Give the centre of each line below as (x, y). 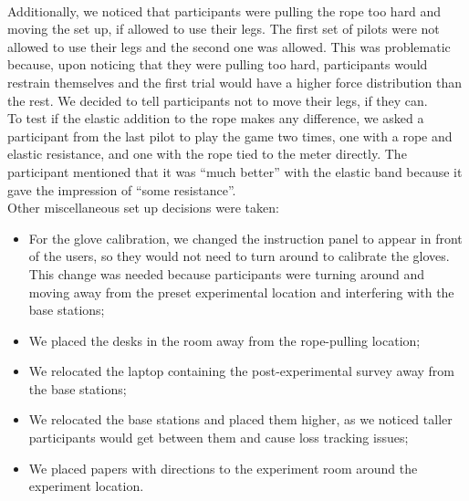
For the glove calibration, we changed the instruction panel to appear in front (245, 238)
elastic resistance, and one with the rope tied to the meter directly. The (207, 154)
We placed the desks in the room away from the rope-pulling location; (224, 340)
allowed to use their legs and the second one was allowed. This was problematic (229, 46)
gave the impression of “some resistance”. (122, 189)
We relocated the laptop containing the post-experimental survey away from (241, 371)
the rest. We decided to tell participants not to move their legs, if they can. (218, 100)
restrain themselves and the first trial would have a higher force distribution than (235, 82)
